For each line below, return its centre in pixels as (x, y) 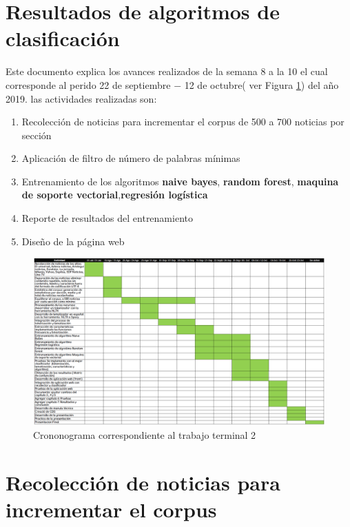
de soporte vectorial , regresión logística (115, 195)
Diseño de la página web (73, 241)
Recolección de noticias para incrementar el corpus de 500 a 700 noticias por (183, 122)
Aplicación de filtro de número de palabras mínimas (131, 158)
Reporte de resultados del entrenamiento (107, 218)
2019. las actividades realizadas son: (81, 98)
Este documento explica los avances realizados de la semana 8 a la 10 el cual (167, 71)
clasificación (63, 38)
